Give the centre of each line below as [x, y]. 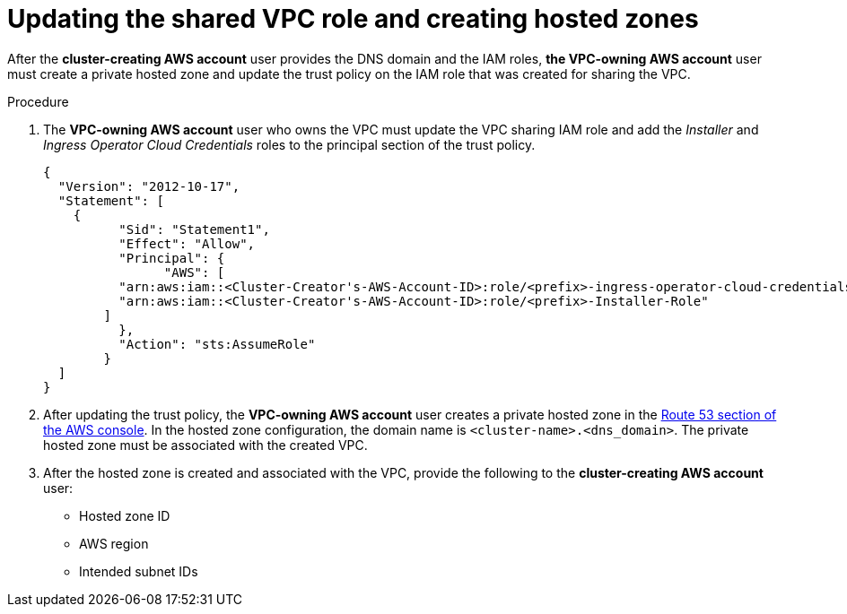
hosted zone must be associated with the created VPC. [205, 445]
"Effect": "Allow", [187, 243]
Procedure [38, 101]
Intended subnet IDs [139, 571]
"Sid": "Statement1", [194, 229]
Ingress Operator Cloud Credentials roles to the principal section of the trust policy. [289, 144]
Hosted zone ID [125, 515]
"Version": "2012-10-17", [149, 186]
